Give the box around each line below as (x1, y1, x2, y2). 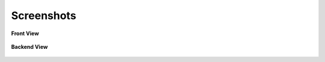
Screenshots (11, 9, 76, 22)
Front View (11, 30, 39, 37)
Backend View (11, 43, 48, 50)
